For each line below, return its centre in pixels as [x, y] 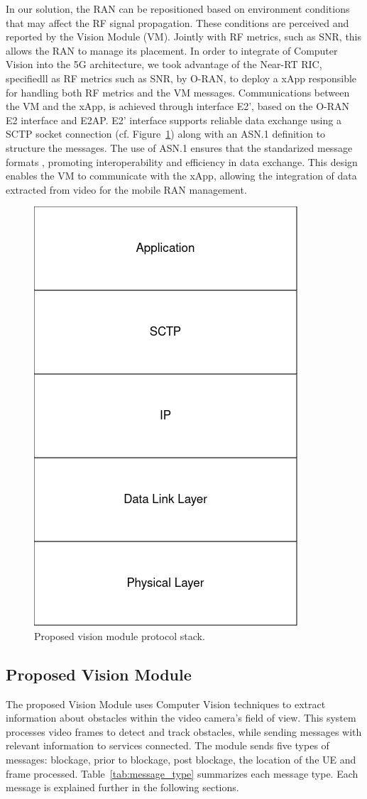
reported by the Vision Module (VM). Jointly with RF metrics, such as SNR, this [184, 37]
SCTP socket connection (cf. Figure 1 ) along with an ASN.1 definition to [166, 134]
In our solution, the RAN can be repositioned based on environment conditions [178, 9]
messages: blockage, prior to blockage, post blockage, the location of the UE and [181, 760]
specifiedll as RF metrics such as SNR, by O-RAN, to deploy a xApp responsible [181, 78]
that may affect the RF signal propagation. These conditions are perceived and [177, 22]
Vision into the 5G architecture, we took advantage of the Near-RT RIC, [164, 64]
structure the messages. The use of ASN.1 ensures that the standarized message [179, 147]
